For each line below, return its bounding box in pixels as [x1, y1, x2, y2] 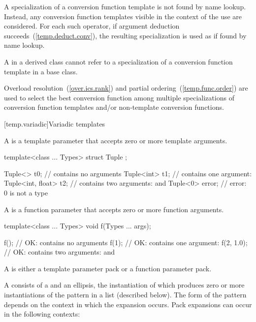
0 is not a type [4, 187, 48, 197]
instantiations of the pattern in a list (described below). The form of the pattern [4, 290, 247, 300]
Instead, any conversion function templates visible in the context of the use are [4, 11, 242, 21]
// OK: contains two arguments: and [4, 247, 115, 257]
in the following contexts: [4, 309, 80, 319]
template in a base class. [4, 66, 78, 76]
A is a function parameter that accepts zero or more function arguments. [4, 204, 224, 214]
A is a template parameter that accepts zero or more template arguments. [4, 135, 227, 145]
